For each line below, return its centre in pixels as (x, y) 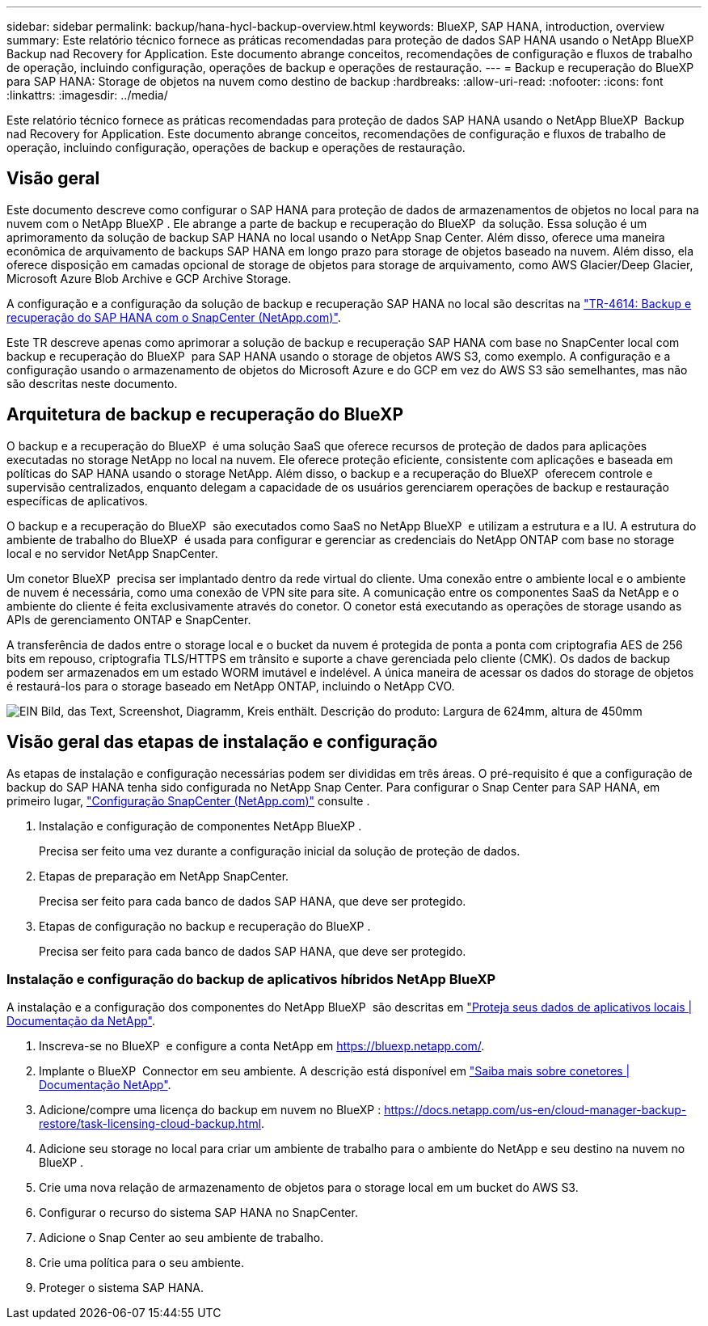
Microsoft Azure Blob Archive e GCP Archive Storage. (149, 278)
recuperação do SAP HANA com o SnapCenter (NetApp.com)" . (174, 317)
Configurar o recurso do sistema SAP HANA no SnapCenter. (198, 1213)
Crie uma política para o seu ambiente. (142, 1263)
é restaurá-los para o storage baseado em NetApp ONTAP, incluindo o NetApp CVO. (231, 686)
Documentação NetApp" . (105, 1085)
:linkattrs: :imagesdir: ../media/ (87, 95)
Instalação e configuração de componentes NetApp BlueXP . (200, 826)
